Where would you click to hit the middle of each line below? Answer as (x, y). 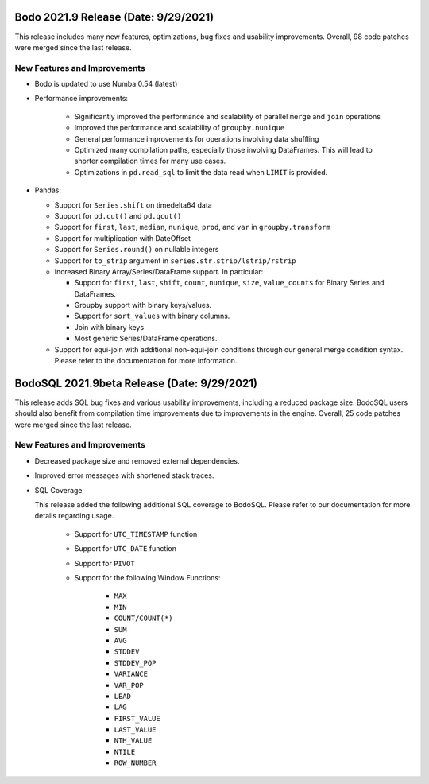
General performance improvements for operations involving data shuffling (197, 138)
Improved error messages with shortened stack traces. (124, 475)
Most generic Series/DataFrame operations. (146, 339)
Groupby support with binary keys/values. (143, 305)
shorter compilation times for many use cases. (150, 161)
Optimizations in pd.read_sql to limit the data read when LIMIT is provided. (201, 172)
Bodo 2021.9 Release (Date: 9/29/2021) (114, 17)
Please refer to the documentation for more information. (146, 361)
